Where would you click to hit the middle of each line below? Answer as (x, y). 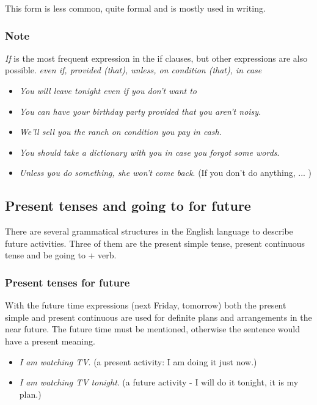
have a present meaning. (50, 341)
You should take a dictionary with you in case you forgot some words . (149, 152)
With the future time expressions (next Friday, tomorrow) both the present (146, 305)
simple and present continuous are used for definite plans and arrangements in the (158, 317)
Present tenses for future (67, 282)
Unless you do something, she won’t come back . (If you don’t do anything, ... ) (166, 173)
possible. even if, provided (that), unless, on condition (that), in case (133, 70)
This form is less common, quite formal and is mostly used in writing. (135, 8)
